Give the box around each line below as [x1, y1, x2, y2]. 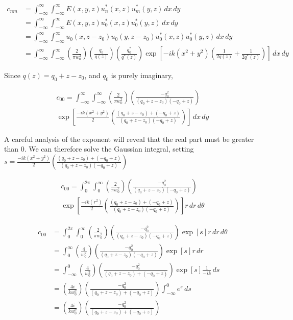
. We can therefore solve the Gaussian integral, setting [24, 143, 194, 154]
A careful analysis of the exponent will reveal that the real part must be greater [4, 133, 254, 144]
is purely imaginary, [111, 70, 173, 81]
